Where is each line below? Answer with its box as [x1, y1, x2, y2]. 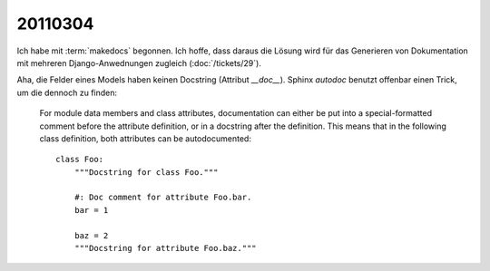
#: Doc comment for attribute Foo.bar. [73, 192, 252, 203]
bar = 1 [73, 205, 109, 215]
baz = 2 [73, 230, 109, 240]
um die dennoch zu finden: [16, 87, 118, 98]
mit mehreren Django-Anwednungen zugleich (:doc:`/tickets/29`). [16, 57, 262, 68]
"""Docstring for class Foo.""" [73, 167, 219, 177]
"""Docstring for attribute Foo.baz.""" [73, 243, 258, 254]
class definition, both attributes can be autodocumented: [39, 132, 251, 144]
